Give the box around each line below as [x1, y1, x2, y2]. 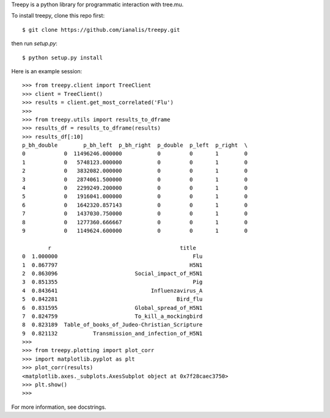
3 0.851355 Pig [22, 279, 203, 285]
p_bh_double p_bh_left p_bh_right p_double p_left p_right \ [22, 142, 248, 149]
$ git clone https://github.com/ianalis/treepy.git [22, 26, 180, 33]
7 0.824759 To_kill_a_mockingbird [22, 312, 203, 320]
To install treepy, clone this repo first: [11, 12, 105, 20]
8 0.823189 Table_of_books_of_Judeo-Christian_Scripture [22, 321, 203, 328]
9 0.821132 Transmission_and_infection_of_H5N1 [22, 330, 203, 337]
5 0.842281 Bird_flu [22, 296, 203, 302]
